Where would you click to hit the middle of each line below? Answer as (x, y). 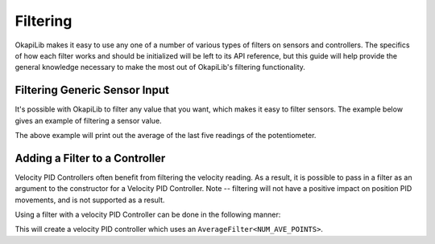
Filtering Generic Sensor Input (92, 90)
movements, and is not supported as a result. (90, 200)
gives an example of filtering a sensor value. (88, 120)
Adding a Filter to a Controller (90, 158)
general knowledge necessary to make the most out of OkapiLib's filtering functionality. (160, 67)
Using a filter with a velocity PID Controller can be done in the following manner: (148, 215)
